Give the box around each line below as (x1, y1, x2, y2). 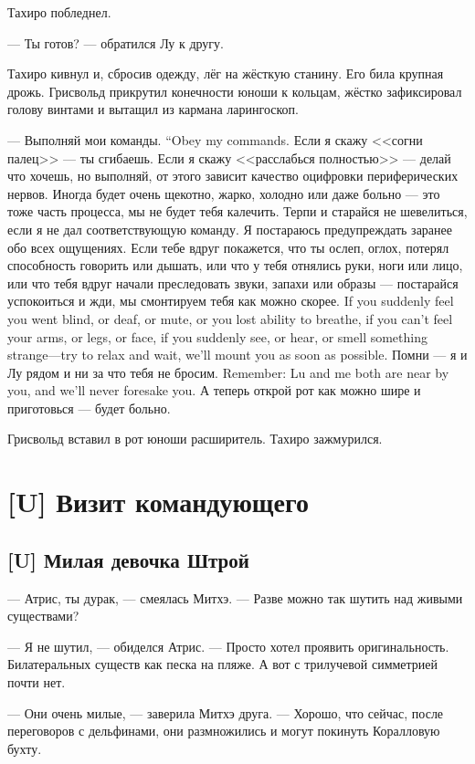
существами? (7, 606, 79, 625)
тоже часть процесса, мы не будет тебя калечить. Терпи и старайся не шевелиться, (7, 202, 468, 221)
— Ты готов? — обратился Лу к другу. (7, 33, 225, 52)
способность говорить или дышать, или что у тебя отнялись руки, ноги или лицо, (7, 256, 463, 275)
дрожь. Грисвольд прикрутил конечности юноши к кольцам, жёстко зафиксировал (7, 81, 462, 100)
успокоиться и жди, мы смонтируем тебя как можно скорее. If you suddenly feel (7, 291, 454, 310)
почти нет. (7, 673, 66, 692)
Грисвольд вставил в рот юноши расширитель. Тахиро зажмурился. (7, 429, 383, 448)
